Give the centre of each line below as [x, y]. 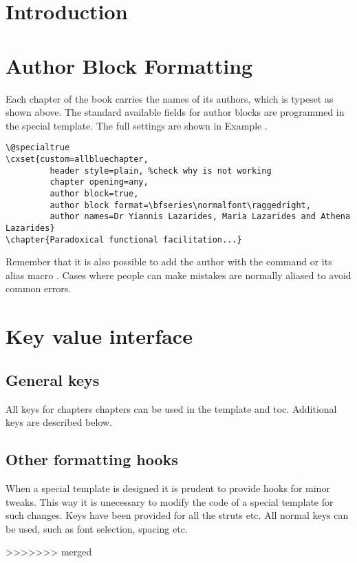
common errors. [39, 288]
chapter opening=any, [99, 182]
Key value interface [99, 336]
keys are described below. [59, 422]
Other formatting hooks [92, 459]
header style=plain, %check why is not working [161, 171]
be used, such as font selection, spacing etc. [97, 528]
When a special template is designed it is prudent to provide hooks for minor [168, 488]
